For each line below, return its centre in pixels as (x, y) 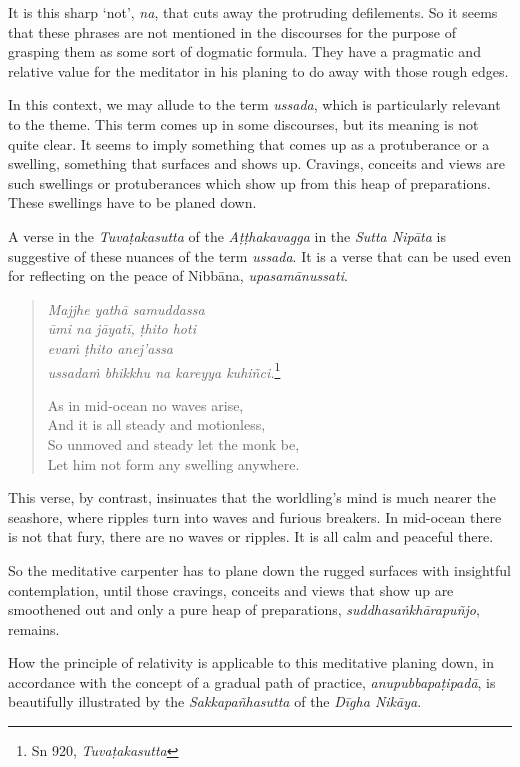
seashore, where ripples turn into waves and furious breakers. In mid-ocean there (255, 516)
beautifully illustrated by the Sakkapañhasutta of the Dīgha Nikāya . (215, 701)
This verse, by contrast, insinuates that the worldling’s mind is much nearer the (252, 497)
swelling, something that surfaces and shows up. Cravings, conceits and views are (256, 163)
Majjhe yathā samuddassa (126, 308)
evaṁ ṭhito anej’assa (110, 347)
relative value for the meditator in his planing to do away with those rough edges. (258, 70)
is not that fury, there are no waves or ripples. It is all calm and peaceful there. (251, 536)
